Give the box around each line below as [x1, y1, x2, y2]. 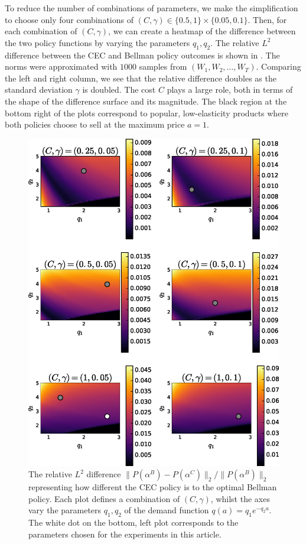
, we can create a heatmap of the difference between [108, 25, 296, 37]
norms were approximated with [5, 60, 118, 73]
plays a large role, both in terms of [167, 83, 293, 96]
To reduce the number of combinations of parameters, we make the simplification [5, 2, 298, 14]
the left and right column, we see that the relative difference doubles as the [5, 71, 276, 84]
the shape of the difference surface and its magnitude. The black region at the [5, 95, 287, 107]
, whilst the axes [210, 492, 270, 504]
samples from [139, 60, 187, 73]
